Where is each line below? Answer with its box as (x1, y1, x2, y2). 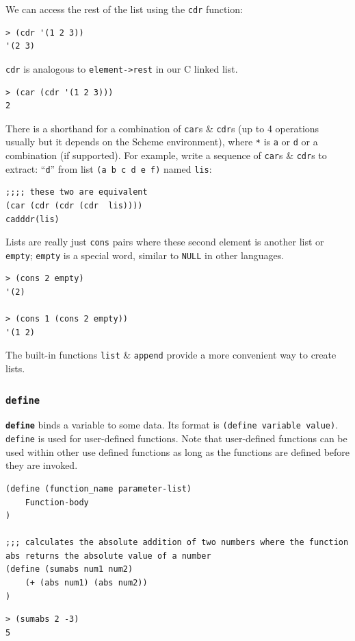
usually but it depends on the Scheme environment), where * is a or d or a (5, 134, 318, 149)
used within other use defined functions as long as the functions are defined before (5, 444, 350, 459)
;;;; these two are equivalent (5, 187, 148, 197)
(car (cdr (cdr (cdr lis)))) (5, 200, 143, 210)
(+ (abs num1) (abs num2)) (25, 578, 148, 588)
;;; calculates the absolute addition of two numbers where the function (5, 537, 349, 548)
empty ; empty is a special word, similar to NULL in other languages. (5, 247, 285, 262)
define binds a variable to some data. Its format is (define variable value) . (5, 418, 339, 432)
